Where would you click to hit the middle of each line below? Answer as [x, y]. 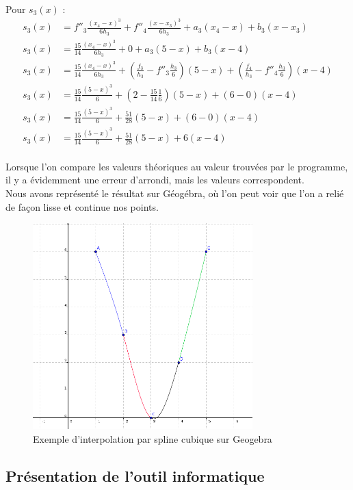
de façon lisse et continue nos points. [82, 206]
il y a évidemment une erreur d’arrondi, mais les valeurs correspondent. [155, 180]
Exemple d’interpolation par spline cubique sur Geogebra [153, 438]
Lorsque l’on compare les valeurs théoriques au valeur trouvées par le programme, [177, 166]
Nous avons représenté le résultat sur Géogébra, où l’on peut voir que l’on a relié [175, 193]
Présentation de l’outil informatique [135, 475]
